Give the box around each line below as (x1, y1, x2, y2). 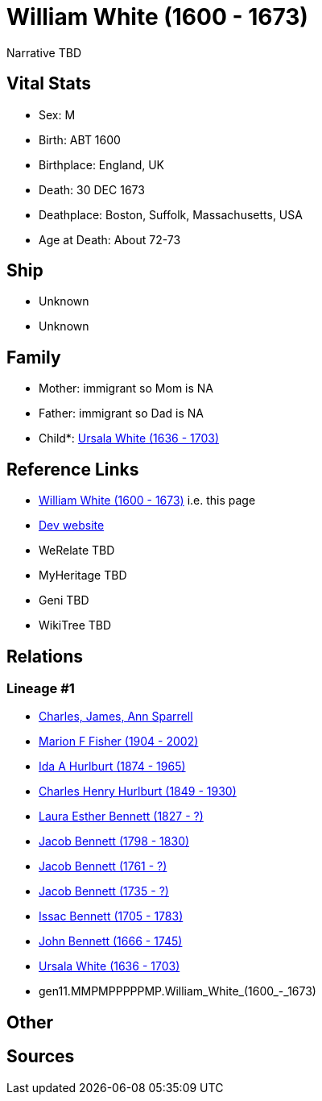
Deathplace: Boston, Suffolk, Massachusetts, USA (39, 207, 303, 222)
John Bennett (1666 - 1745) (39, 934, 183, 949)
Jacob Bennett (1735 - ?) (39, 884, 169, 899)
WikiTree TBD (39, 618, 112, 633)
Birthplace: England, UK (39, 157, 165, 172)
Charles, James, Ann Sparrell (39, 709, 193, 724)
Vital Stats (6, 73, 92, 94)
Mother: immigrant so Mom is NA (39, 381, 214, 396)
